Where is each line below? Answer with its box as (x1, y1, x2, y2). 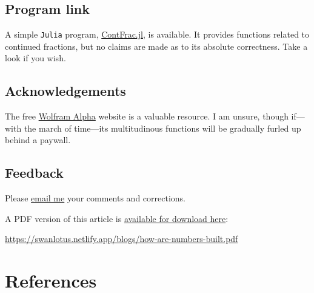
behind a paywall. (5, 133, 71, 146)
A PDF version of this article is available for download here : (5, 212, 229, 224)
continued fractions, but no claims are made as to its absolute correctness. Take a (5, 39, 308, 52)
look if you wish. (5, 52, 66, 64)
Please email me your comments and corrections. (5, 192, 186, 204)
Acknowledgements (5, 81, 126, 100)
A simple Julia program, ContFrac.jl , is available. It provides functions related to (5, 28, 310, 41)
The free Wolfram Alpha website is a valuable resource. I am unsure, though (5, 110, 289, 123)
